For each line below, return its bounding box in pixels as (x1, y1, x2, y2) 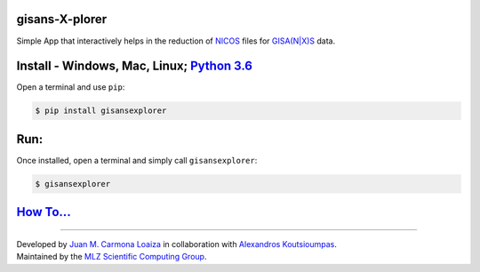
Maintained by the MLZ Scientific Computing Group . (16, 252, 207, 262)
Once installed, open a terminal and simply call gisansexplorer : (16, 155, 258, 165)
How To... (16, 204, 71, 220)
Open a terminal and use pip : (16, 82, 125, 92)
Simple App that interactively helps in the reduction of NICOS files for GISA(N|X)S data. (16, 36, 336, 46)
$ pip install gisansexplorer (35, 106, 167, 116)
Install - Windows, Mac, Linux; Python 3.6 (16, 59, 253, 74)
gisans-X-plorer (16, 12, 108, 27)
